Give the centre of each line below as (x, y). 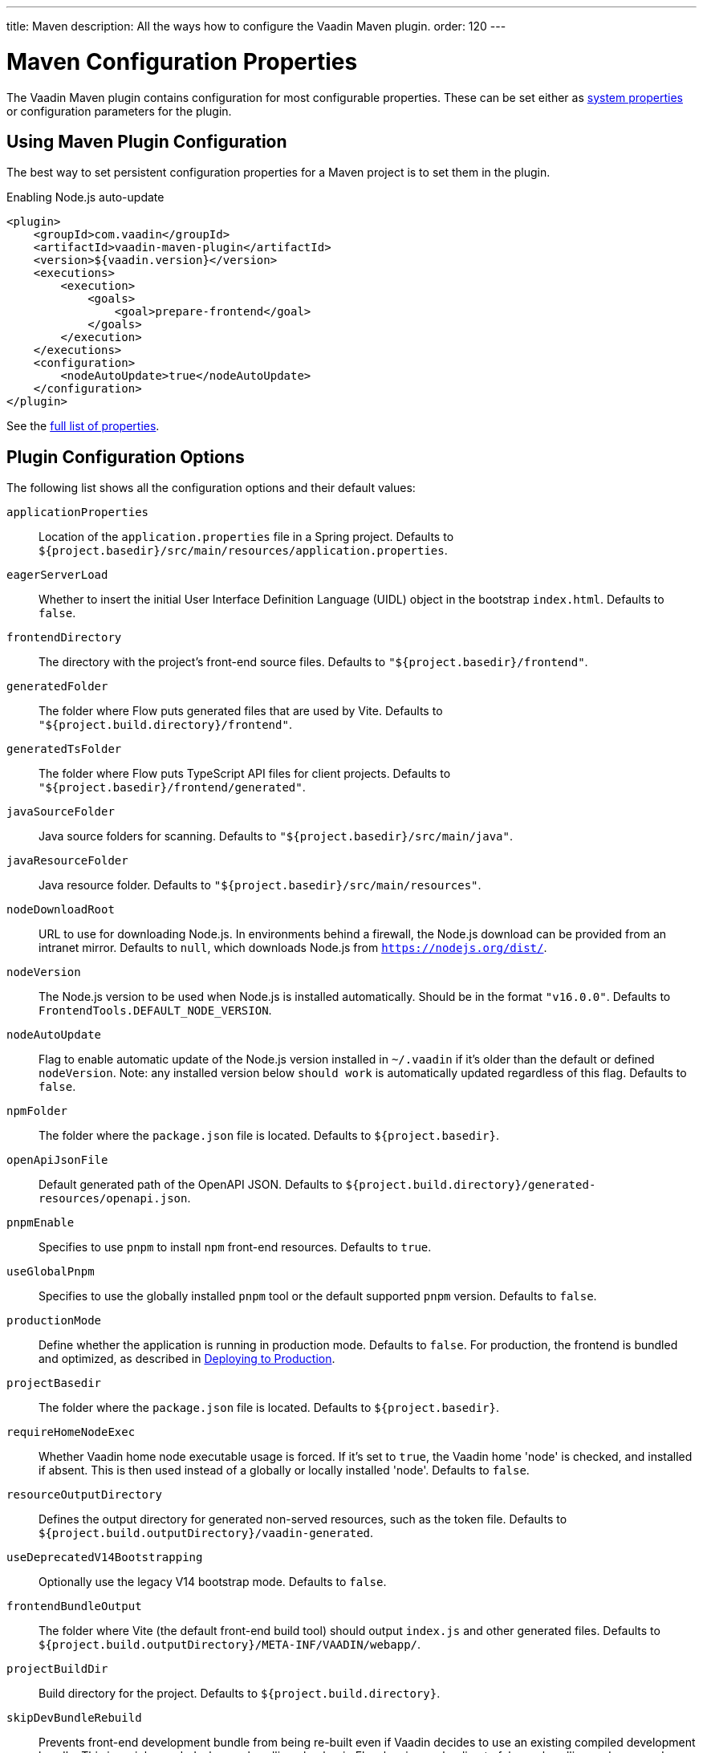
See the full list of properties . (83, 426)
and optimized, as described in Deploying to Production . (187, 1359)
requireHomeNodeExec (71, 1432)
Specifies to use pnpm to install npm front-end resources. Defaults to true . (235, 1247)
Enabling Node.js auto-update (85, 197)
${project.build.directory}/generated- (471, 1185)
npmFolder (37, 1111)
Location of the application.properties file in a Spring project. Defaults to (246, 537)
